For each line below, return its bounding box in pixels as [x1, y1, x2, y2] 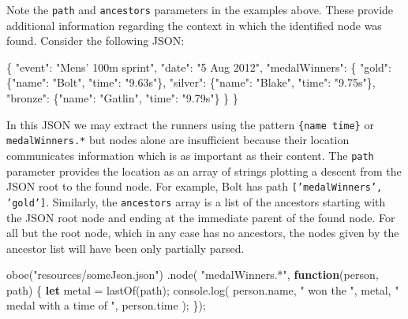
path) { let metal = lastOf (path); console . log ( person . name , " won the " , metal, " [6, 281, 399, 298]
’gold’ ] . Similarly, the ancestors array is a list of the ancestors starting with [6, 193, 386, 210]
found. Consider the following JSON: [6, 32, 185, 49]
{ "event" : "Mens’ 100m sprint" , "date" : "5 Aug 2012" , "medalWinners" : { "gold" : [6, 58, 391, 75]
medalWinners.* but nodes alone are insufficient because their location [6, 132, 350, 148]
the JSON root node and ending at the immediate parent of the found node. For [6, 209, 395, 225]
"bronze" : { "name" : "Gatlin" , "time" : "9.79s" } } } [6, 90, 238, 106]
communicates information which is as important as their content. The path [6, 147, 374, 163]
